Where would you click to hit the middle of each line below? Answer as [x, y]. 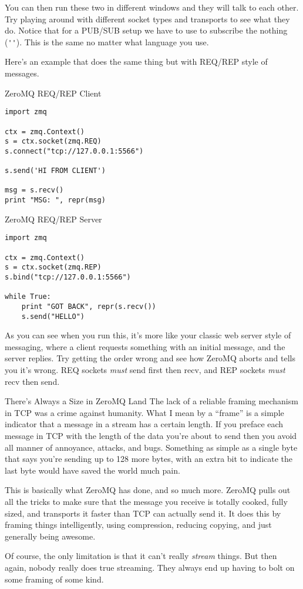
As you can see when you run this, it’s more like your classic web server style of [148, 335]
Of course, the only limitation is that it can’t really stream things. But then [141, 556]
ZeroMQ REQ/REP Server [53, 219]
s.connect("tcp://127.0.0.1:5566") [74, 151]
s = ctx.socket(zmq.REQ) [53, 142]
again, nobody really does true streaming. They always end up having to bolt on [150, 567]
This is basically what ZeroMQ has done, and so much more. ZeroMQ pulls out [148, 490]
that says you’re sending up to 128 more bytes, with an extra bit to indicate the [149, 459]
